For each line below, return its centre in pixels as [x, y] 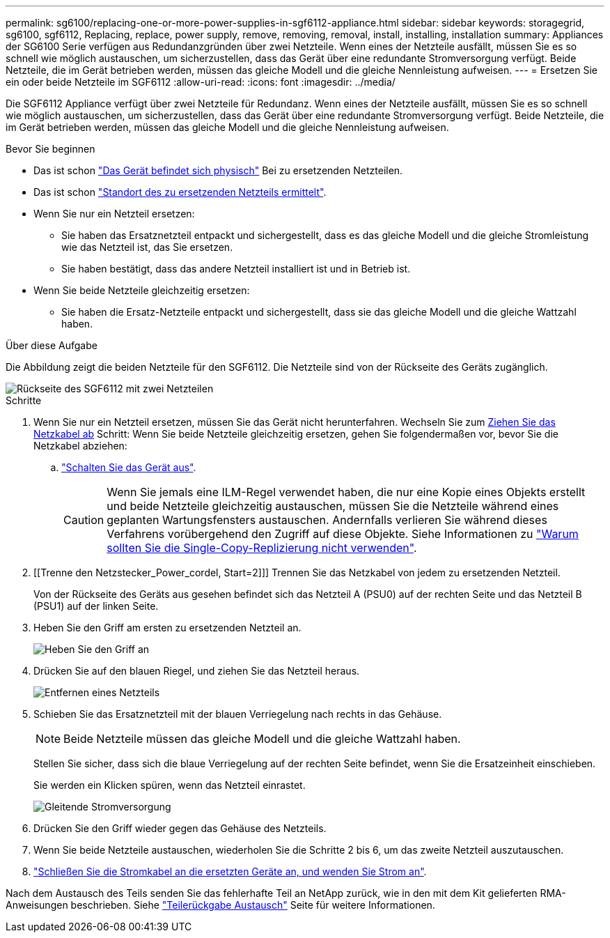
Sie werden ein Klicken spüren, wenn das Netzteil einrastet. [170, 785]
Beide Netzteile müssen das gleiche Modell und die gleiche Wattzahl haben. [262, 739]
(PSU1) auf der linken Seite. [96, 606]
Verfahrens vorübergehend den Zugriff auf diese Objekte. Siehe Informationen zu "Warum [343, 534]
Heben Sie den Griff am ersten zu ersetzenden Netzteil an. [167, 628]
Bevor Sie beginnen [50, 149]
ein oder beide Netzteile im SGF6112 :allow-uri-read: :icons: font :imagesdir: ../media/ [201, 82]
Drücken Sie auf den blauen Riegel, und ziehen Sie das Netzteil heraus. [197, 671]
